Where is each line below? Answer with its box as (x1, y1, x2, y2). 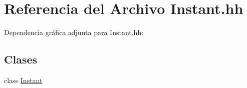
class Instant (4, 74, 43, 85)
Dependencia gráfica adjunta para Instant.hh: (4, 27, 144, 37)
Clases (4, 51, 38, 67)
